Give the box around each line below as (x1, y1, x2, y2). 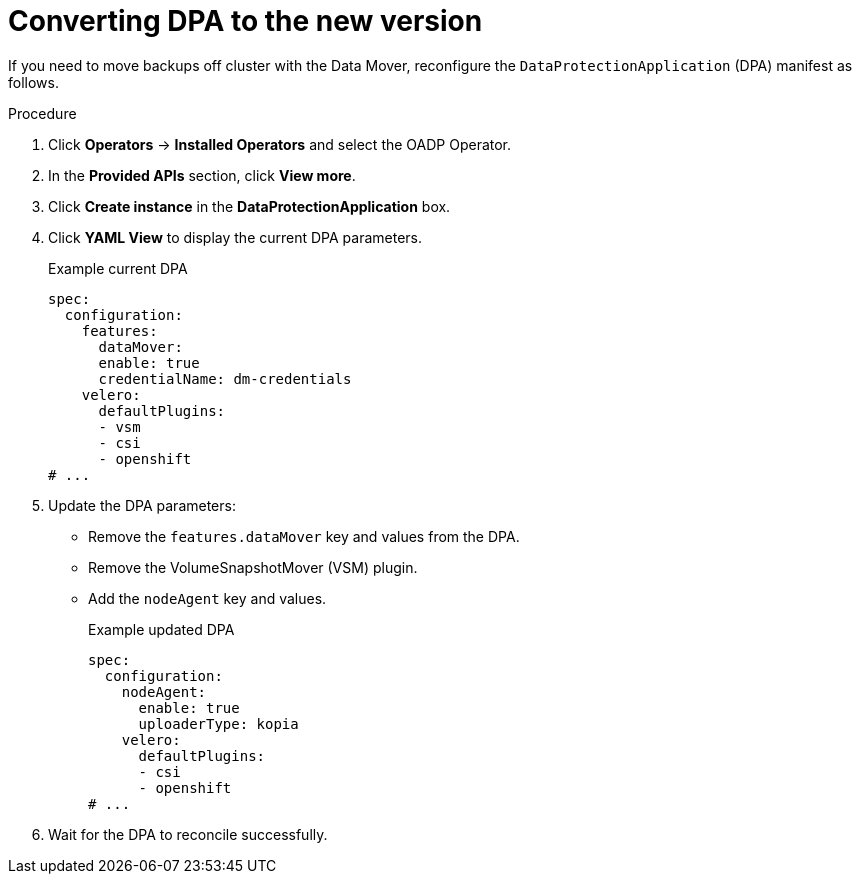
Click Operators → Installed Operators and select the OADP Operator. (48, 135, 512, 153)
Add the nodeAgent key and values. (88, 589, 327, 607)
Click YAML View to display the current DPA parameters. (48, 228, 423, 246)
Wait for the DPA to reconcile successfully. (48, 825, 328, 843)
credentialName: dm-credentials (98, 370, 352, 387)
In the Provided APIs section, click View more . (48, 166, 356, 184)
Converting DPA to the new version (8, 4, 483, 38)
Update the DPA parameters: (48, 496, 236, 514)
